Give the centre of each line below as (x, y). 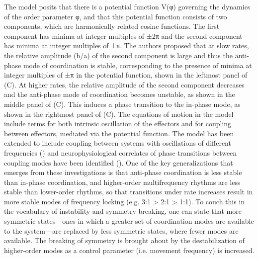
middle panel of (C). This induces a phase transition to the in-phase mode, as (122, 104)
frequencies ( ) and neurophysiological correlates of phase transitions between (121, 152)
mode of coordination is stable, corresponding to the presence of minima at (137, 65)
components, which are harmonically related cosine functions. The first (112, 26)
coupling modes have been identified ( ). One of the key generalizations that (119, 162)
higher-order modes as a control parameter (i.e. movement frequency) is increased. (129, 250)
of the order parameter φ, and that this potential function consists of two (116, 16)
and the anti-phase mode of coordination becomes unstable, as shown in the (120, 94)
